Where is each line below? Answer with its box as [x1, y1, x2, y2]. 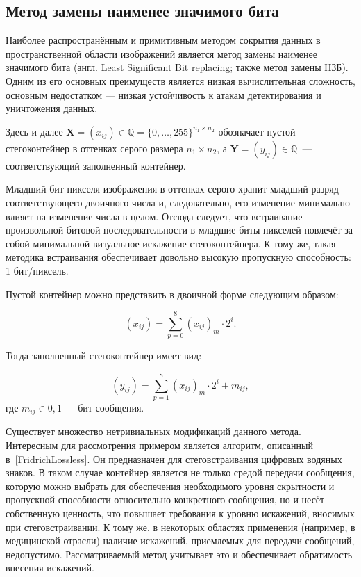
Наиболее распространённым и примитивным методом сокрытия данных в [6, 33, 321, 47]
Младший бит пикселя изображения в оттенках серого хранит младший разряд [6, 181, 339, 196]
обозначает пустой [218, 124, 296, 138]
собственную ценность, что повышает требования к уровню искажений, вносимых [6, 505, 355, 520]
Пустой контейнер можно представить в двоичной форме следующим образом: [6, 286, 339, 301]
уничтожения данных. [6, 101, 98, 115]
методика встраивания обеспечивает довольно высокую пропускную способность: [6, 250, 351, 264]
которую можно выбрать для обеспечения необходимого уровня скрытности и [6, 478, 335, 493]
